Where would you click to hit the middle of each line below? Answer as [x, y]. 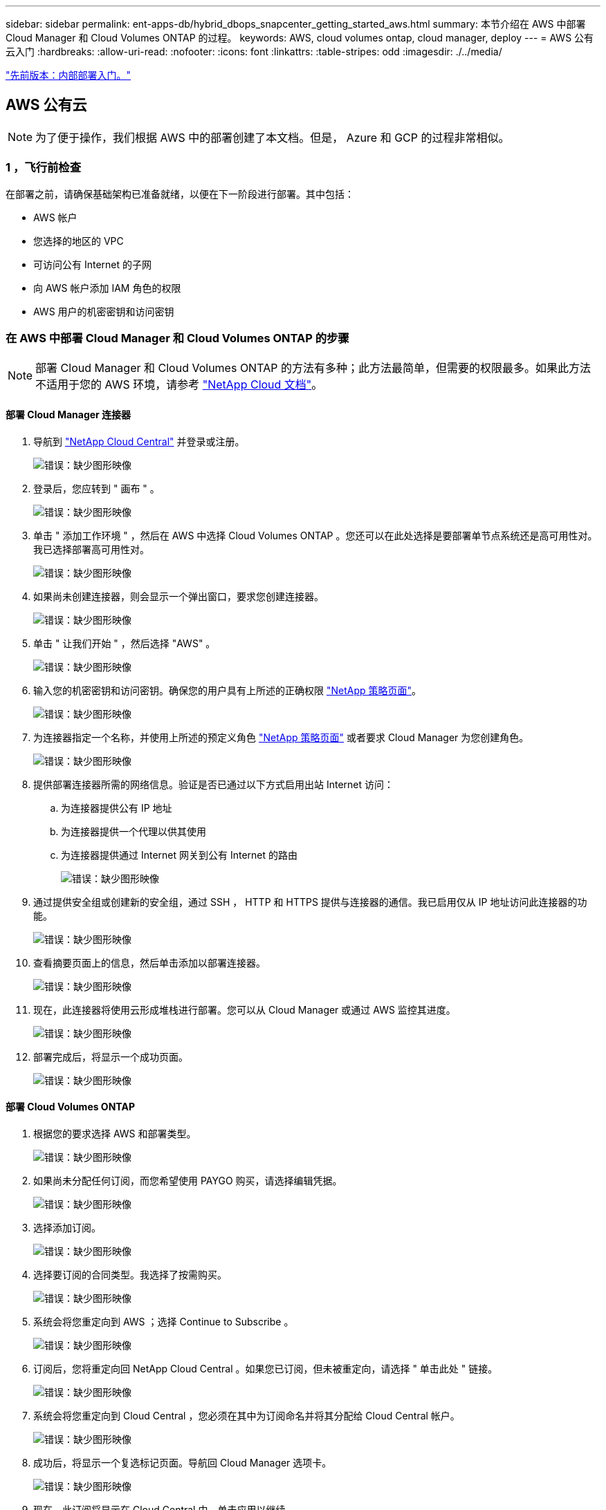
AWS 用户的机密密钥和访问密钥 [104, 311]
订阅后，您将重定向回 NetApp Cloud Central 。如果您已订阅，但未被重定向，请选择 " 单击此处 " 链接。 [266, 1368]
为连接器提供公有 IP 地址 [117, 808]
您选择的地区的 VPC [79, 241]
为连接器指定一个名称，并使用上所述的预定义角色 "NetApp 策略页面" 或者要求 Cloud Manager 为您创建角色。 [281, 737]
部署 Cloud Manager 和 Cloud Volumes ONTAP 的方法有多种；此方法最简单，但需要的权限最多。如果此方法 [313, 368]
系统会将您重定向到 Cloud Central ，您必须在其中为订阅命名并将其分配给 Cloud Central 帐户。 [247, 1415]
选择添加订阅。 [67, 1227]
